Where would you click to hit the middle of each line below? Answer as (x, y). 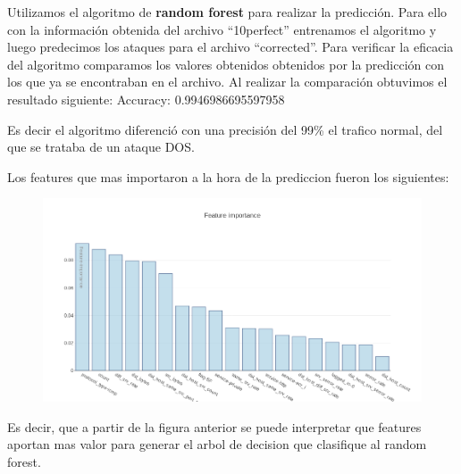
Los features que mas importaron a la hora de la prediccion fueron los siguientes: (228, 176)
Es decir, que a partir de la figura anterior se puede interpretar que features (214, 426)
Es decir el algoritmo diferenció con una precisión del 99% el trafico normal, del (225, 129)
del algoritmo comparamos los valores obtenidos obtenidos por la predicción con (226, 64)
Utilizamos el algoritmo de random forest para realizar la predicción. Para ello (227, 12)
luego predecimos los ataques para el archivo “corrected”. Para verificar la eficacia (230, 47)
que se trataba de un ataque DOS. (101, 147)
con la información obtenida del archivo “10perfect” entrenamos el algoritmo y (222, 29)
